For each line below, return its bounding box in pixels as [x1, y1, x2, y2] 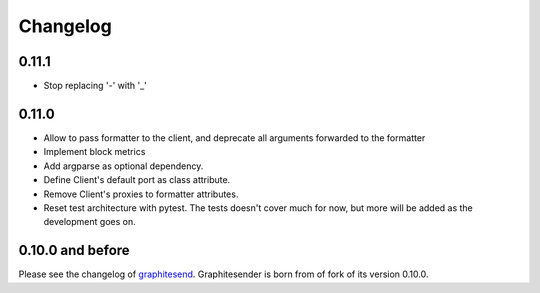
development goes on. [43, 216, 136, 228]
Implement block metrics [43, 146, 146, 158]
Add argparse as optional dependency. [43, 160, 204, 172]
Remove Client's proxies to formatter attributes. [43, 188, 239, 200]
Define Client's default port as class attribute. [43, 174, 231, 186]
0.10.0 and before [18, 242, 130, 259]
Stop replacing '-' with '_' [43, 80, 147, 92]
